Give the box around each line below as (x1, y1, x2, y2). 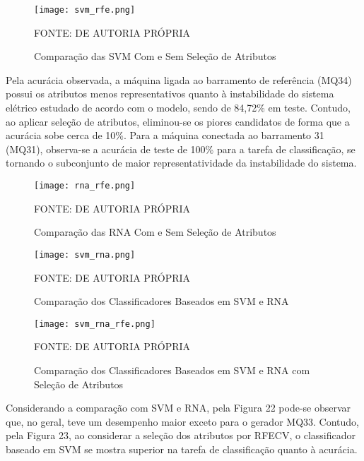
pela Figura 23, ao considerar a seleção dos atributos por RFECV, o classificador (6, 428, 356, 443)
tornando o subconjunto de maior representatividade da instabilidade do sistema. (6, 155, 357, 170)
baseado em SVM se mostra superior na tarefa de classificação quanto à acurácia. (6, 441, 358, 456)
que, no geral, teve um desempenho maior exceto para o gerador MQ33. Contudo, (6, 414, 359, 429)
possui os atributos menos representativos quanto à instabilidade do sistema (6, 86, 334, 101)
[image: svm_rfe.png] (34, 5, 136, 15)
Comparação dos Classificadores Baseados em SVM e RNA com (34, 362, 310, 377)
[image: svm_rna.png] (34, 249, 136, 260)
